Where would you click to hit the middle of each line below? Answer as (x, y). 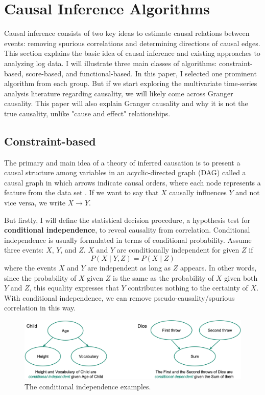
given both (241, 277)
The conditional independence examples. (88, 386)
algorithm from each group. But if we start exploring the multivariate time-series (131, 83)
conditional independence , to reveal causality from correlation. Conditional (127, 230)
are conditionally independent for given (178, 250)
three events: (24, 250)
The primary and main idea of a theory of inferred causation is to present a (122, 162)
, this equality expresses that (74, 288)
